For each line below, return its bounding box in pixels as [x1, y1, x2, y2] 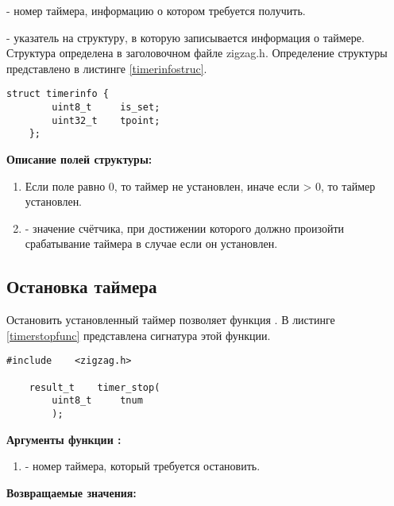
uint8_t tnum [52, 395, 143, 407]
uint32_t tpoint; [52, 114, 160, 126]
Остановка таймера [6, 274, 157, 299]
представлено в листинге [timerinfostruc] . [6, 60, 207, 76]
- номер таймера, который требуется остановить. [25, 458, 261, 474]
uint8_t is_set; [52, 102, 160, 114]
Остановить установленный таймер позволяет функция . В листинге [6, 311, 335, 328]
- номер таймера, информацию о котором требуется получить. [6, 2, 306, 18]
